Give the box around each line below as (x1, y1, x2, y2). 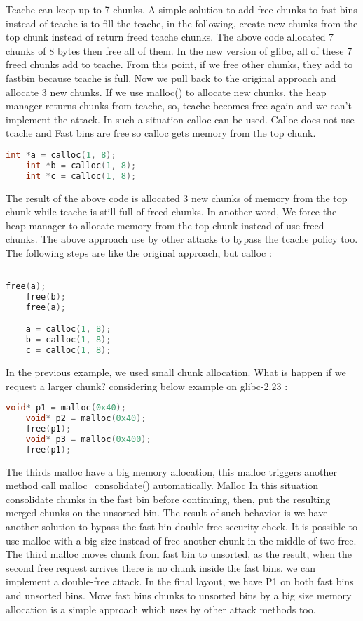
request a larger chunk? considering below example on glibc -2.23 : (6, 378, 288, 393)
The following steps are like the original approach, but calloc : (6, 245, 272, 260)
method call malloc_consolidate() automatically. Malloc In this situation (6, 478, 318, 493)
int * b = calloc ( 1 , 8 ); (25, 160, 137, 171)
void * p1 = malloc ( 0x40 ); (6, 403, 126, 413)
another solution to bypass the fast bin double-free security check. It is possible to (6, 519, 357, 534)
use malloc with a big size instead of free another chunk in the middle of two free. (6, 533, 357, 547)
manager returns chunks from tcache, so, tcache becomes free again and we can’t (6, 98, 352, 113)
